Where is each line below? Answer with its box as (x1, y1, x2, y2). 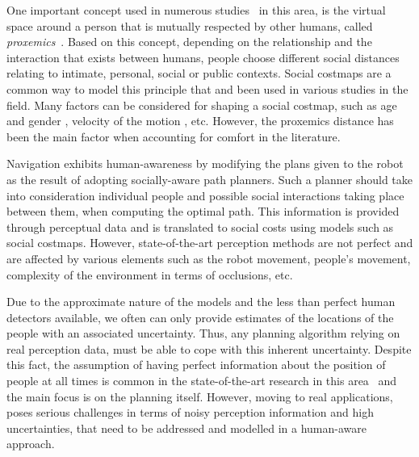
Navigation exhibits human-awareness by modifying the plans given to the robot (6, 155, 404, 172)
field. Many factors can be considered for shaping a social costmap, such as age (6, 96, 397, 113)
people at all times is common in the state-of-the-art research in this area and (6, 372, 397, 389)
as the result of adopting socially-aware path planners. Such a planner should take (6, 170, 413, 187)
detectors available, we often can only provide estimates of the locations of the (6, 308, 394, 325)
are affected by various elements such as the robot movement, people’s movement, (6, 249, 411, 266)
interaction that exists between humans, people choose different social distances (6, 48, 400, 65)
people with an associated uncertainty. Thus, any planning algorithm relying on (6, 325, 400, 342)
